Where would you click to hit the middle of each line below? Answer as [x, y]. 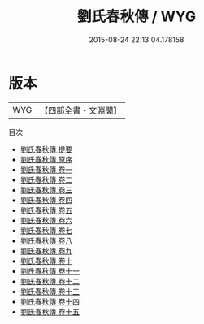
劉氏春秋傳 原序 [46, 159]
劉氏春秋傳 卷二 [46, 179]
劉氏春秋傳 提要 [46, 149]
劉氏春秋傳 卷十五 [50, 311]
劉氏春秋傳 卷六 [46, 220]
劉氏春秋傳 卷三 [46, 190]
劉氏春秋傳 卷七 [46, 230]
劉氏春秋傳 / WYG [137, 17]
